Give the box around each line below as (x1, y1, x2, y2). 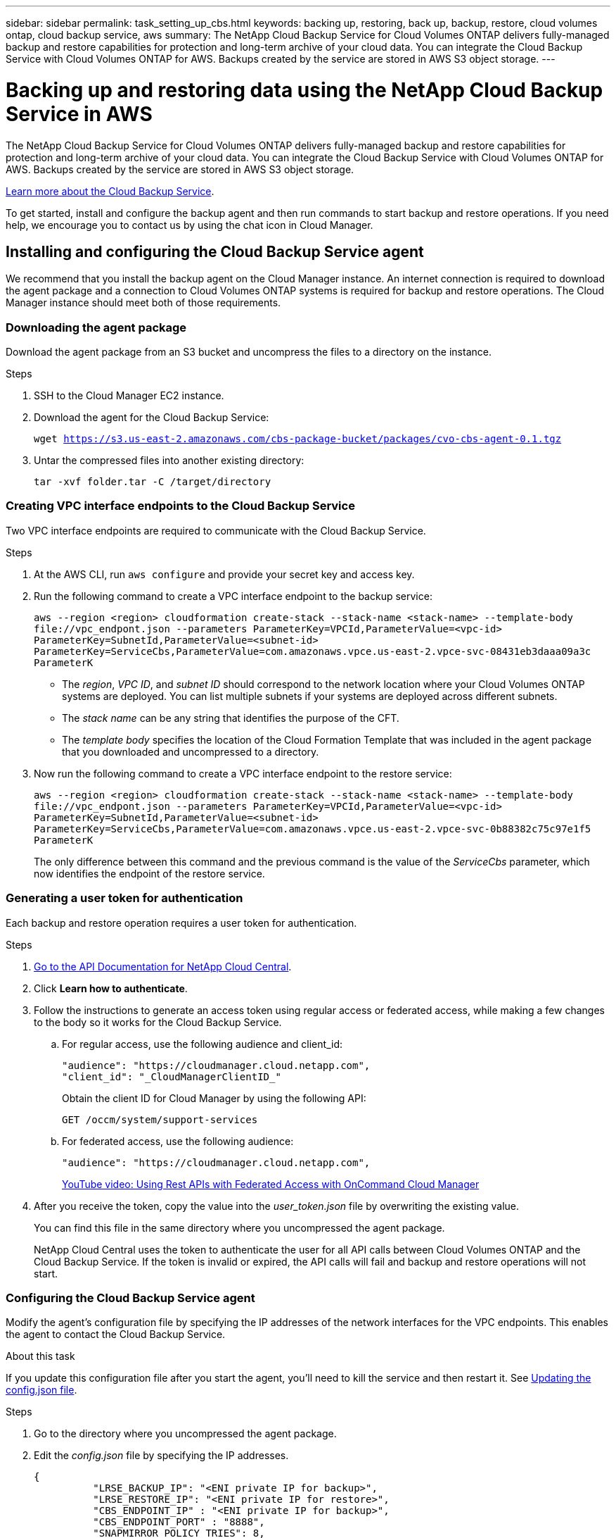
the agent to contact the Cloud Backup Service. (6, 1328, 226, 1341)
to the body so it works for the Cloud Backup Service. (34, 1015, 282, 1028)
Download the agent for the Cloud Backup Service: (34, 411, 269, 424)
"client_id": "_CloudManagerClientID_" (62, 1070, 281, 1082)
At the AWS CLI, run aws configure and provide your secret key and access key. (34, 568, 415, 580)
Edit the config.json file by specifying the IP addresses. (34, 1449, 289, 1462)
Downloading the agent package (6, 320, 187, 335)
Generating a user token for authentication (6, 891, 243, 906)
